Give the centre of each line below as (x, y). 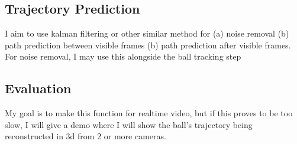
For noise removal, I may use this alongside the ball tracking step (123, 56)
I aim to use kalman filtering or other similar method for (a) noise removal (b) (147, 33)
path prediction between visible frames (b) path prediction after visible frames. (148, 45)
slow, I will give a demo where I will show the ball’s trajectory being (129, 124)
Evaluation (38, 88)
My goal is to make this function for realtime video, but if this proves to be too (149, 113)
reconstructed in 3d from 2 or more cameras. (85, 136)
